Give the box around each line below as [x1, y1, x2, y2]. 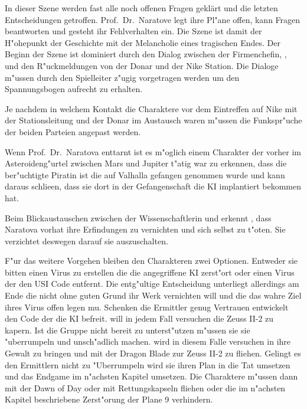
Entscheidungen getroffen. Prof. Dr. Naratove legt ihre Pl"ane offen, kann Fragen [5, 13, 301, 25]
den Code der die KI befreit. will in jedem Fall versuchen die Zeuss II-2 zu [5, 312, 274, 325]
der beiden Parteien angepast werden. [5, 125, 141, 138]
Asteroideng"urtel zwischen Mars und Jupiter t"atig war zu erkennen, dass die [5, 157, 287, 169]
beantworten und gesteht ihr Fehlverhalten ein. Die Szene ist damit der [5, 25, 262, 37]
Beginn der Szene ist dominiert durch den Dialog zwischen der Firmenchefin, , [5, 48, 287, 60]
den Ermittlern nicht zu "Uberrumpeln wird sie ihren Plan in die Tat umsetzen [5, 358, 290, 371]
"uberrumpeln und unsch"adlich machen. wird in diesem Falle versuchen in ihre [5, 335, 291, 348]
